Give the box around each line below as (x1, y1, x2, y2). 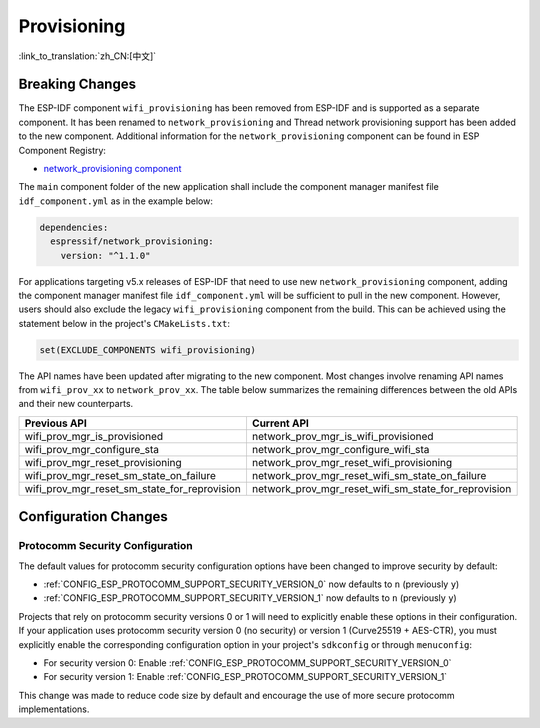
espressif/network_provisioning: (50, 236, 214, 247)
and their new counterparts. (18, 398, 134, 410)
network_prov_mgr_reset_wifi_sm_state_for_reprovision (251, 481, 512, 495)
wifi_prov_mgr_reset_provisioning (24, 455, 182, 469)
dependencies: (39, 221, 109, 233)
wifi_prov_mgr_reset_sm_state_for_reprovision (24, 481, 242, 495)
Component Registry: (18, 144, 107, 156)
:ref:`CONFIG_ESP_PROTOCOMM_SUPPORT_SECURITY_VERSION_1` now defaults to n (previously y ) (43, 592, 457, 604)
